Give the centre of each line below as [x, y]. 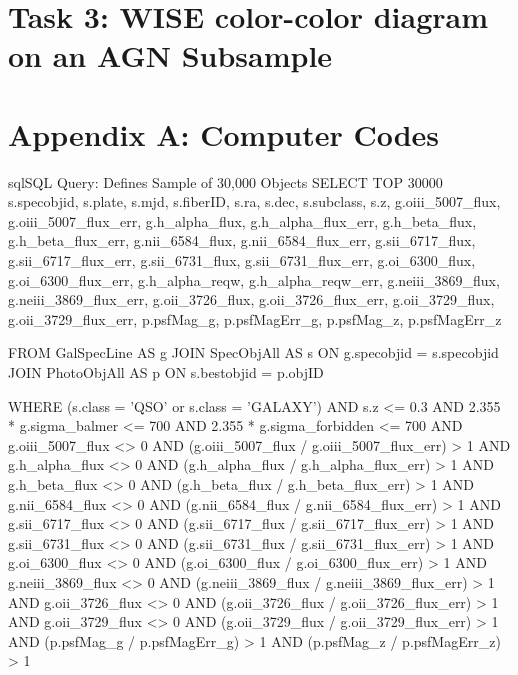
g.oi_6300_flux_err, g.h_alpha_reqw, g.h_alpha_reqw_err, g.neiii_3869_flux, [254, 279]
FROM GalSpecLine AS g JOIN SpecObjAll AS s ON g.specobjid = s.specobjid [253, 352]
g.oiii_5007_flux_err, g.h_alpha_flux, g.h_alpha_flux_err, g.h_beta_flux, [242, 220]
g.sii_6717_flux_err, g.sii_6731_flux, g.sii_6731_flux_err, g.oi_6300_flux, [242, 260]
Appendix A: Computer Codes [224, 133]
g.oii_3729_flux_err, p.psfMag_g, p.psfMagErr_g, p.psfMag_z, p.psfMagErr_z [255, 318]
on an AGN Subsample [170, 55]
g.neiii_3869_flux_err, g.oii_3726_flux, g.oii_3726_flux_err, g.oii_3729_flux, [251, 299]
